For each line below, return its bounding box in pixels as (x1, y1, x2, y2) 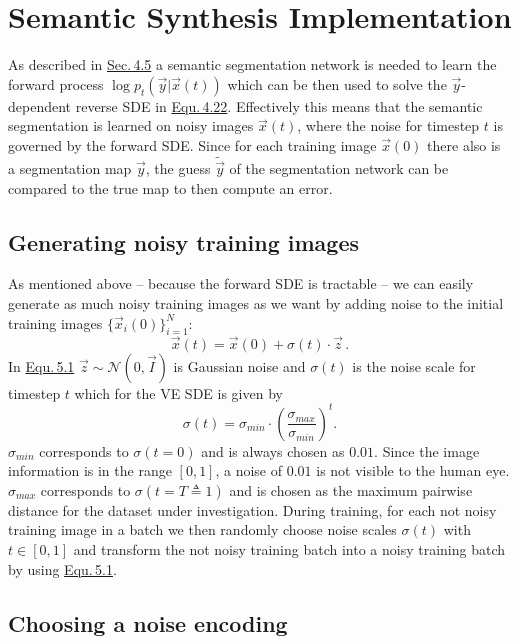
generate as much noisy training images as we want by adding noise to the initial (8, 292, 504, 313)
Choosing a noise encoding (8, 607, 288, 638)
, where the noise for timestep (297, 115, 480, 136)
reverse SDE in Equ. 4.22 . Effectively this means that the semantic (75, 95, 483, 116)
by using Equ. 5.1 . (8, 558, 117, 579)
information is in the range (8, 460, 172, 481)
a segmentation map (8, 157, 132, 178)
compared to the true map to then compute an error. (8, 177, 333, 198)
